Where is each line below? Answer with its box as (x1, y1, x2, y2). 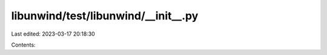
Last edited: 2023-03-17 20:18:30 (11, 30, 95, 37)
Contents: (11, 41, 36, 48)
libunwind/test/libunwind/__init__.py (11, 9, 199, 22)
